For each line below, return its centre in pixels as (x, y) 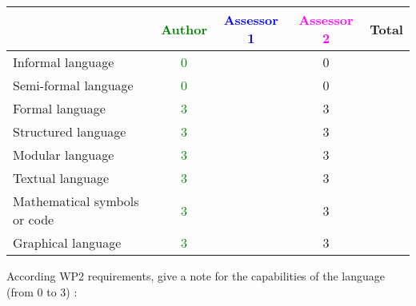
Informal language (64, 62)
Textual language (61, 178)
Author (184, 29)
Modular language (64, 155)
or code (34, 219)
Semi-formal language (73, 85)
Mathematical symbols (76, 201)
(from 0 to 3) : (42, 291)
